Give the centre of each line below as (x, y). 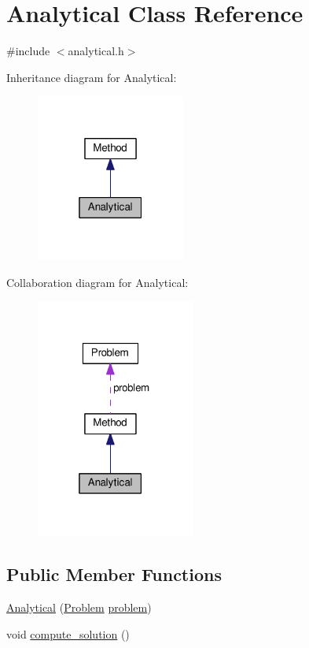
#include (28, 51)
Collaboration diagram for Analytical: (97, 282)
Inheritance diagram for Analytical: (92, 77)
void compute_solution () (68, 633)
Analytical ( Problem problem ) (79, 607)
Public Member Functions (114, 574)
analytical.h (96, 51)
